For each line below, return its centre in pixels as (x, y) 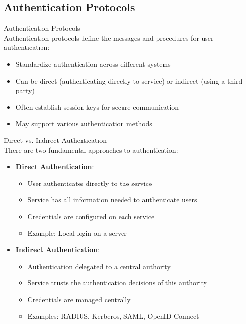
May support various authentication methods (84, 123)
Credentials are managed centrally (79, 299)
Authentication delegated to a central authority (99, 266)
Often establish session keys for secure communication (97, 107)
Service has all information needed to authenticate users (112, 200)
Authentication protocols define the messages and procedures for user (109, 37)
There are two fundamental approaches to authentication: (91, 150)
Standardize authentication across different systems (93, 64)
